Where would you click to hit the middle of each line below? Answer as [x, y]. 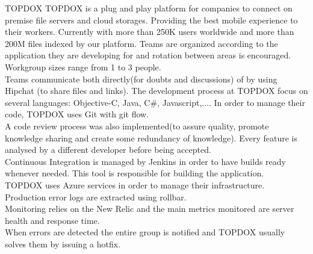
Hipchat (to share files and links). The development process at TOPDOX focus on [156, 91]
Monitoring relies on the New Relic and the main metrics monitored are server [150, 209]
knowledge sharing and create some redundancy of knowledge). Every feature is [151, 138]
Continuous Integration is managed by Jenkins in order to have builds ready [145, 161]
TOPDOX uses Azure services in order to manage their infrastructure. [135, 184]
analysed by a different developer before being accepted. [108, 150]
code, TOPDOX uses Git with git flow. [77, 114]
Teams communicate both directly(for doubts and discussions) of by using [141, 79]
